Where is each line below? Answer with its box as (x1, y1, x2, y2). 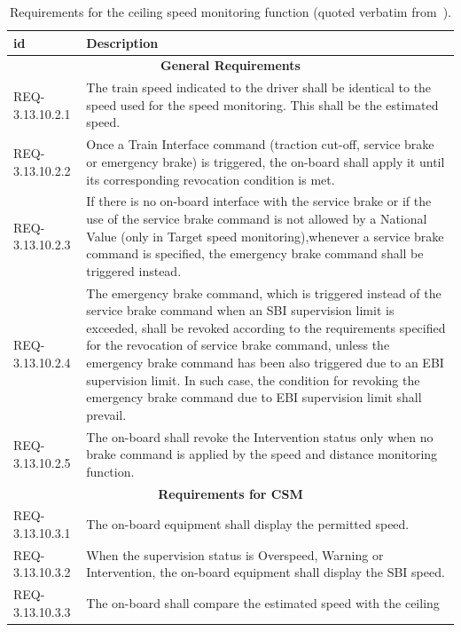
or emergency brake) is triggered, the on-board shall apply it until (86, 152, 445, 170)
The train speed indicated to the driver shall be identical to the (86, 78, 432, 97)
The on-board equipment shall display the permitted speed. (86, 515, 410, 533)
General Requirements (160, 56, 301, 75)
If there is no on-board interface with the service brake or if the (86, 192, 432, 210)
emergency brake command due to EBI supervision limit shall (86, 388, 422, 407)
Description (86, 33, 159, 51)
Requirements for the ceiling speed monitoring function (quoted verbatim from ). (10, 3, 451, 20)
